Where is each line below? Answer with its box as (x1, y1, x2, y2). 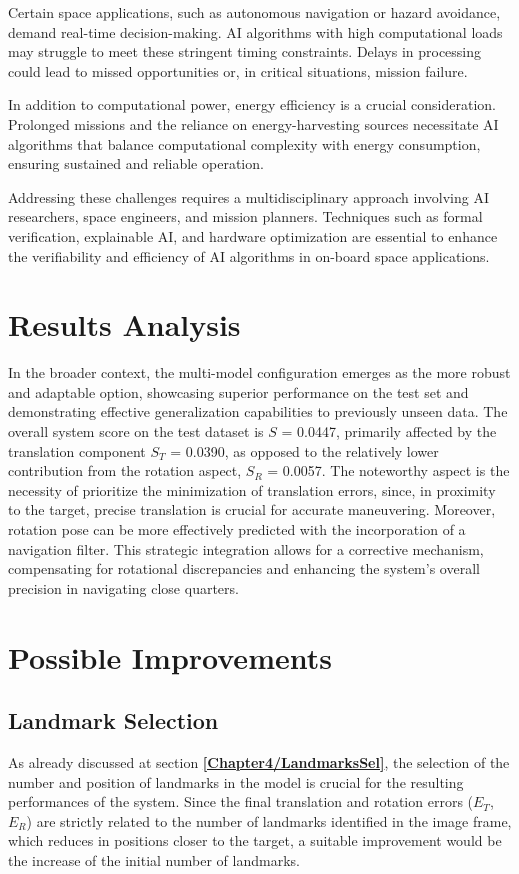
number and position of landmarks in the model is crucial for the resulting (8, 771, 464, 792)
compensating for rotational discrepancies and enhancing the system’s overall (8, 558, 480, 579)
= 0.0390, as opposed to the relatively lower (170, 440, 439, 461)
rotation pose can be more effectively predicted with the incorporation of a (8, 519, 466, 539)
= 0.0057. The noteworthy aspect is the (267, 460, 510, 481)
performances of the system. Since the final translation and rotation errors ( (8, 791, 474, 812)
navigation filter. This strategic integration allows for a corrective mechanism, (8, 538, 484, 559)
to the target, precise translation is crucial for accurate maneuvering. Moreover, (8, 499, 496, 520)
